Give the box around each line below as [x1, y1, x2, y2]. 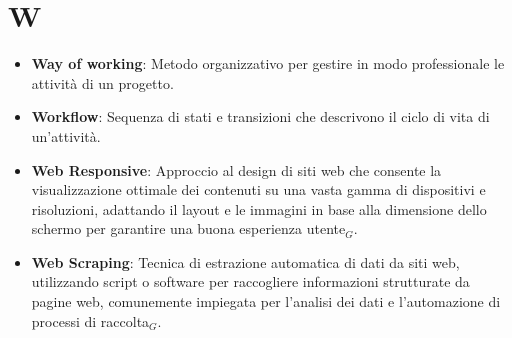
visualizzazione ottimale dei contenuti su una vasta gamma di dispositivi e [31, 179, 486, 200]
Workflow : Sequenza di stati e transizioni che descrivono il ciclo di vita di [31, 106, 490, 127]
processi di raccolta [31, 310, 150, 331]
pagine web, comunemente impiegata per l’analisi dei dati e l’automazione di [31, 291, 501, 312]
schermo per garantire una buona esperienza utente [31, 218, 346, 239]
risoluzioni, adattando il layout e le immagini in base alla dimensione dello [31, 198, 487, 219]
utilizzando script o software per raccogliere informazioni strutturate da [31, 271, 470, 292]
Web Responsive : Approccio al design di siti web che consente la [31, 159, 442, 180]
